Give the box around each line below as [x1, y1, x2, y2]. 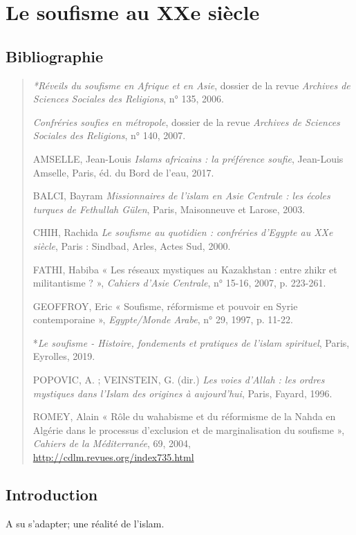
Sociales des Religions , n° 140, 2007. [32, 128, 186, 143]
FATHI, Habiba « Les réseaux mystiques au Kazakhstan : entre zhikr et [32, 262, 337, 276]
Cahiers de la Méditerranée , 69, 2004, [32, 436, 191, 451]
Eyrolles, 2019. [32, 349, 95, 363]
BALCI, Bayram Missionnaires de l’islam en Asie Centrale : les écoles [32, 188, 330, 203]
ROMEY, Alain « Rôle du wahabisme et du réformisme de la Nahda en [32, 409, 336, 424]
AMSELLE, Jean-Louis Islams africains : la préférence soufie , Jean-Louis [32, 151, 344, 165]
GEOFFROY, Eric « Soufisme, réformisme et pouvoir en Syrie [32, 298, 298, 313]
